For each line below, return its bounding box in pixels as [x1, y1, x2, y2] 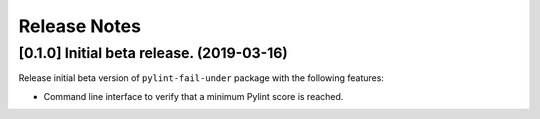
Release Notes [18, 15, 142, 37]
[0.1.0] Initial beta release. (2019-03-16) [18, 44, 289, 62]
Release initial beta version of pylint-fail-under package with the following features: [18, 72, 385, 84]
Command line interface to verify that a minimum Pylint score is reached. [43, 90, 344, 102]
